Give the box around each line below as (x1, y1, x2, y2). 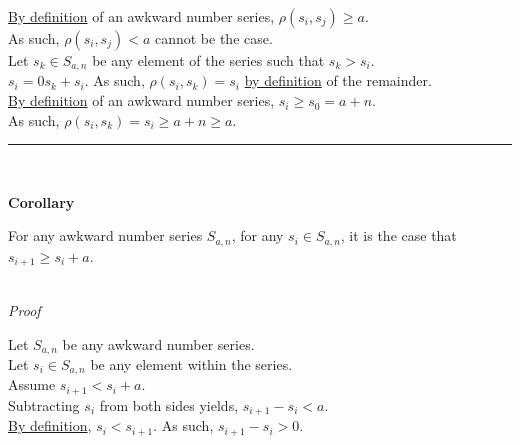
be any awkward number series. (62, 333, 255, 354)
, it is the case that (340, 225, 457, 246)
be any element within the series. (90, 353, 293, 374)
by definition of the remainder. (244, 70, 432, 91)
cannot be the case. (154, 28, 273, 48)
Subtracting (8, 394, 80, 415)
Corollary (8, 191, 75, 212)
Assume (8, 374, 56, 395)
